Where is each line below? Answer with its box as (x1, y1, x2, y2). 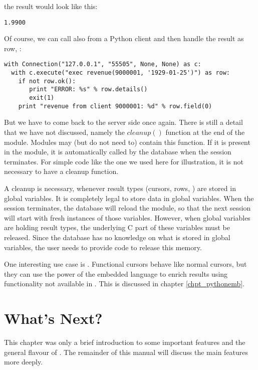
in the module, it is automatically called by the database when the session (4, 146, 231, 157)
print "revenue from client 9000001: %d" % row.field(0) (18, 102, 212, 110)
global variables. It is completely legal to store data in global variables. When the (4, 193, 254, 203)
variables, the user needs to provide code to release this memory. (4, 242, 202, 252)
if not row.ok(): (18, 77, 76, 85)
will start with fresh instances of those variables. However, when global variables (4, 212, 250, 223)
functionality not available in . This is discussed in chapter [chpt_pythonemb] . (4, 278, 244, 289)
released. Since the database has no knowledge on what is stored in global (4, 232, 230, 242)
